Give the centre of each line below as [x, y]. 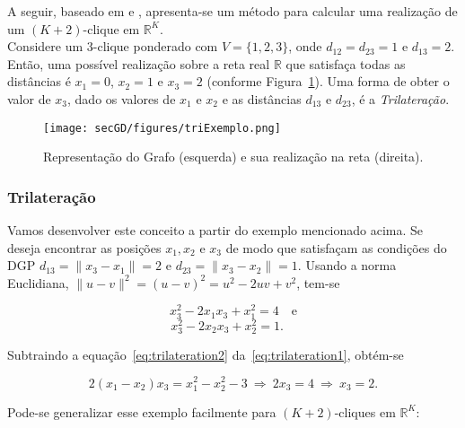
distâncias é [39, 81]
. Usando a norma [347, 265]
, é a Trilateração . [400, 98]
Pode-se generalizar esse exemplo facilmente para [142, 411]
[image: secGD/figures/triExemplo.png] [162, 128]
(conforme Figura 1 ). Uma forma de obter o [328, 81]
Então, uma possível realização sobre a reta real [139, 63]
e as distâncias [262, 98]
